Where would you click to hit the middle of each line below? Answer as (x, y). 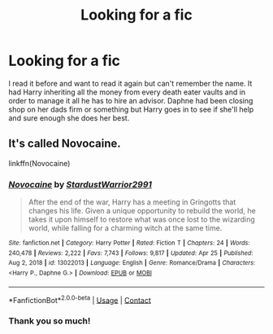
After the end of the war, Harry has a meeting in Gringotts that (132, 202)
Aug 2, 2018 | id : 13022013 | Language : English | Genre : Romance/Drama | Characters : (132, 263)
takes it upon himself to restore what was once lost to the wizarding (142, 220)
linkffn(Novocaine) (39, 163)
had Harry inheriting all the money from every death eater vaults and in (127, 92)
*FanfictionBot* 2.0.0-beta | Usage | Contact (80, 299)
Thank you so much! (50, 321)
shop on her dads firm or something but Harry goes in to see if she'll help (131, 109)
